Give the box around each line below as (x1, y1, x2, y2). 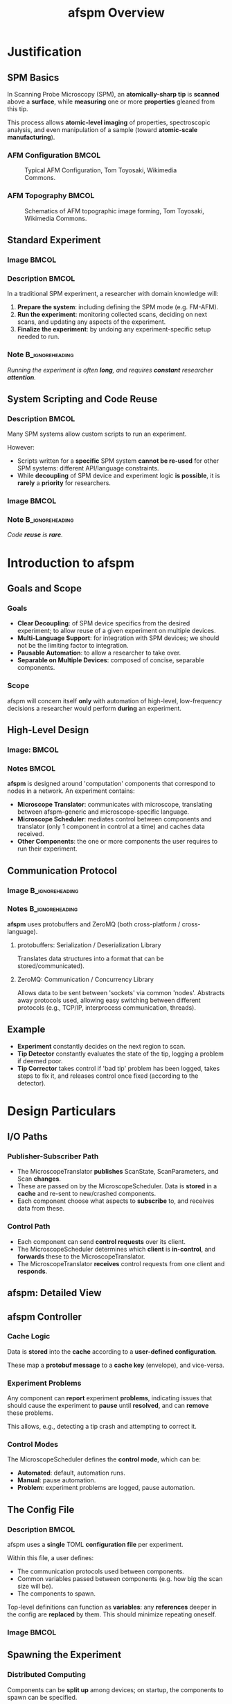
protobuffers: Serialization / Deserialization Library (17, 940, 161, 949)
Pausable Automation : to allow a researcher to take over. (17, 648, 181, 657)
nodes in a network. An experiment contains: (7, 787, 135, 795)
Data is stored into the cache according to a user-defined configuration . (7, 1347, 217, 1356)
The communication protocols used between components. (17, 1567, 185, 1575)
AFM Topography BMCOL (7, 191, 95, 201)
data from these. (17, 1204, 65, 1213)
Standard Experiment (7, 234, 101, 246)
